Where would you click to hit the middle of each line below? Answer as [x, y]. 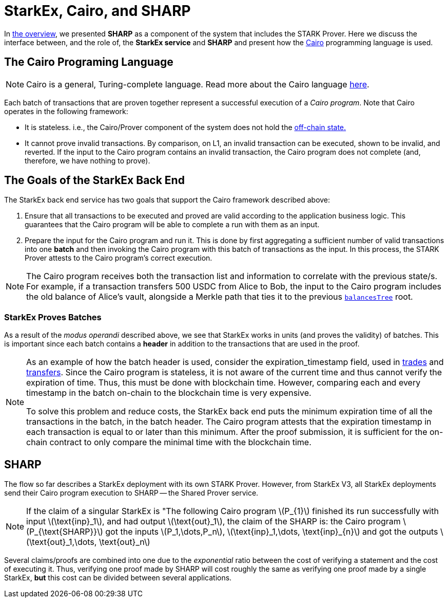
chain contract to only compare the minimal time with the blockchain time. [169, 442]
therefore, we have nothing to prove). [87, 160]
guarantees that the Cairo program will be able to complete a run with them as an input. [172, 225]
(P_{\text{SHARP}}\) [65, 532]
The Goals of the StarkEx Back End [94, 180]
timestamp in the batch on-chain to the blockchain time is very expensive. [169, 393]
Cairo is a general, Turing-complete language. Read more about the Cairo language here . [198, 84]
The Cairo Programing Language [89, 62]
